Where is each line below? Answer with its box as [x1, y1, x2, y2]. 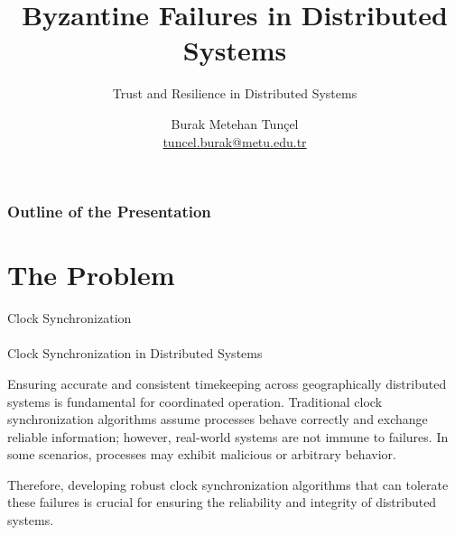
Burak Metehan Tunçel [171, 114, 299, 133]
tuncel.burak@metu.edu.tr [162, 132, 307, 151]
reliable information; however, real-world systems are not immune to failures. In [7, 427, 449, 446]
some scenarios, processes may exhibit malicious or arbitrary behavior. [7, 445, 396, 464]
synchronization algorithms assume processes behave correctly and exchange [7, 410, 428, 429]
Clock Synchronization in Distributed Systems [7, 344, 263, 363]
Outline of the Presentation [7, 200, 211, 223]
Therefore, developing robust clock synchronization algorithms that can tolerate [7, 475, 449, 493]
